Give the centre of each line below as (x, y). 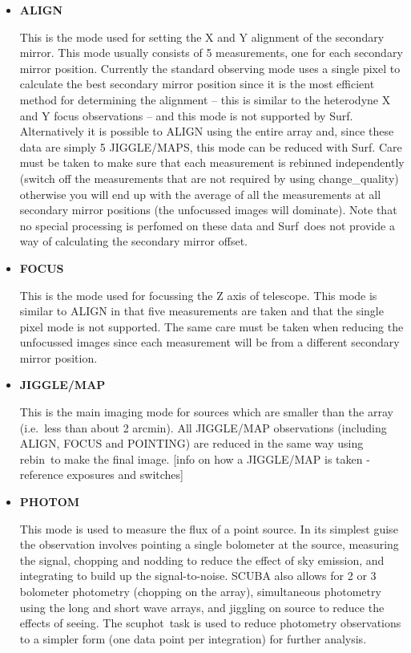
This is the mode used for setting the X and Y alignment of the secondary (202, 37)
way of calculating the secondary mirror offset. (133, 241)
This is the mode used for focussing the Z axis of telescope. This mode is (198, 295)
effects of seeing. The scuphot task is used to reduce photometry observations (210, 623)
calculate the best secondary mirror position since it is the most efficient (197, 84)
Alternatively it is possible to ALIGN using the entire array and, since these (207, 131)
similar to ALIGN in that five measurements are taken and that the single (201, 311)
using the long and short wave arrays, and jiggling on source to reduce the (202, 607)
